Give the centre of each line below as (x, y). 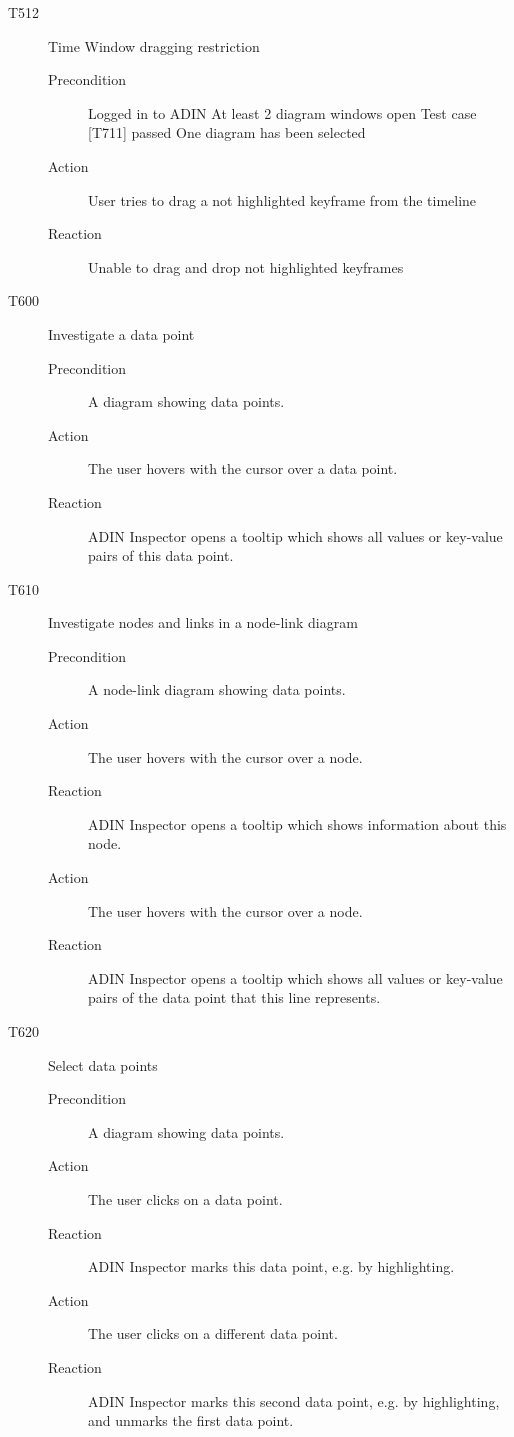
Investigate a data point (121, 333)
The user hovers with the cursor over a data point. (243, 468)
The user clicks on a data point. (185, 1198)
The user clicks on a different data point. (213, 1333)
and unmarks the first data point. (191, 1420)
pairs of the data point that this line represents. (234, 997)
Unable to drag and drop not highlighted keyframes (246, 266)
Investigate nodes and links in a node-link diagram (203, 622)
